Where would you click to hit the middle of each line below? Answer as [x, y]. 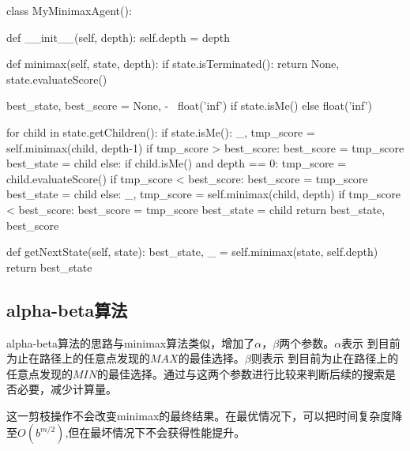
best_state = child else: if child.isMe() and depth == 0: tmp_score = [177, 163]
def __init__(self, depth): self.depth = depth [118, 37]
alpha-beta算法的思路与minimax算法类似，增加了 [131, 342]
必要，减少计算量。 [67, 389]
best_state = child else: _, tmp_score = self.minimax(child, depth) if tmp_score [204, 194]
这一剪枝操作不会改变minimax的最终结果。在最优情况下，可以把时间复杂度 [199, 415]
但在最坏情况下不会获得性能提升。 [157, 432]
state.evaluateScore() [57, 79]
